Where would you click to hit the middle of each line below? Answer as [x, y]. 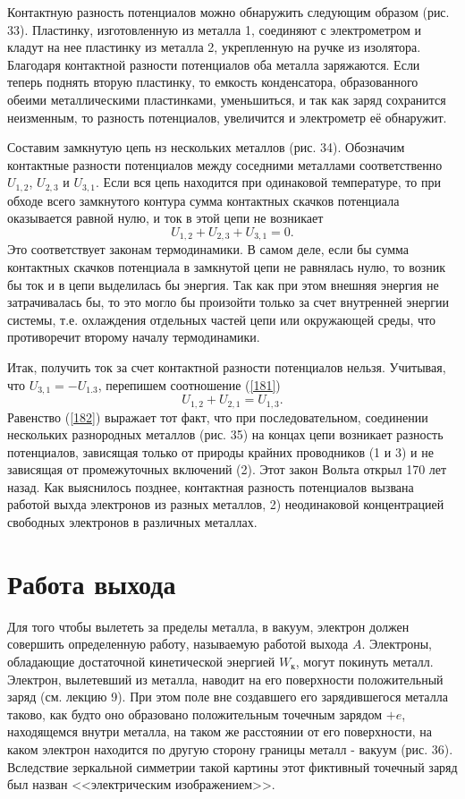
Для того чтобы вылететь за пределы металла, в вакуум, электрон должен [208, 626]
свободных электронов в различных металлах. [132, 522]
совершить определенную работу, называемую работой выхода [178, 644]
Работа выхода [92, 583]
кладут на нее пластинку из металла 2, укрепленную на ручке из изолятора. [214, 47]
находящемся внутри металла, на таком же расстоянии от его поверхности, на [220, 731]
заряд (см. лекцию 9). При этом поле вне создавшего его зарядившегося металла [228, 697]
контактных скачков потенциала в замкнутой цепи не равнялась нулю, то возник [227, 267]
